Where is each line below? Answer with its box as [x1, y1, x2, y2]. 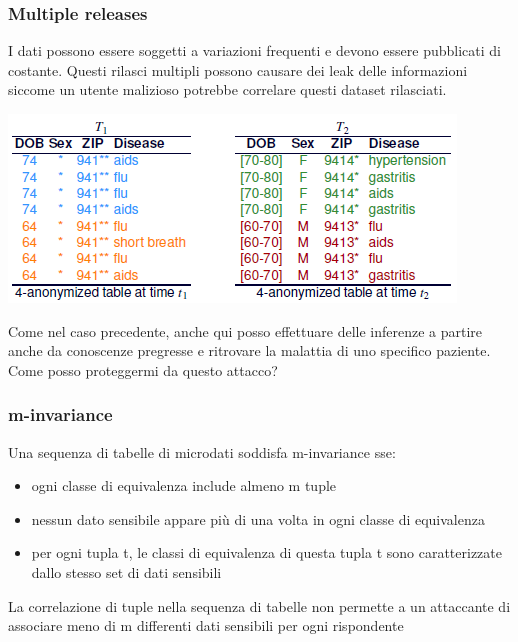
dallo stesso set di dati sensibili [31, 561, 222, 582]
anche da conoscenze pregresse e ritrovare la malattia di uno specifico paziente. [8, 340, 491, 361]
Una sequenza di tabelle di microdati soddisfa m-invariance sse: [8, 441, 396, 462]
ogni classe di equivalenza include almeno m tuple [31, 475, 337, 496]
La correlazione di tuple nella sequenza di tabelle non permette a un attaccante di [8, 595, 511, 616]
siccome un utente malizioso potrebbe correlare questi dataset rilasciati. [8, 79, 447, 100]
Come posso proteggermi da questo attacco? [8, 359, 278, 380]
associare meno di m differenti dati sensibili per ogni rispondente [8, 615, 404, 636]
